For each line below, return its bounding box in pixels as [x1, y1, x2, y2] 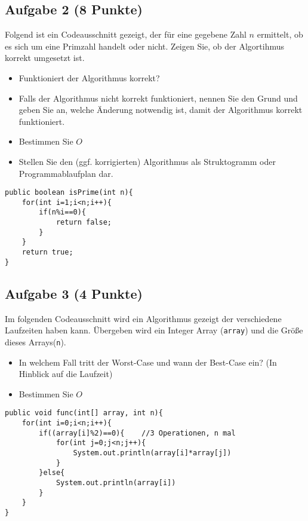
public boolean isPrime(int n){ [5, 188, 133, 197]
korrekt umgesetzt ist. [5, 51, 85, 64]
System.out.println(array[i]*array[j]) [73, 448, 232, 457]
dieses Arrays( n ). [5, 335, 66, 348]
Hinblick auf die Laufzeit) [19, 367, 113, 380]
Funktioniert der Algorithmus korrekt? [19, 71, 160, 84]
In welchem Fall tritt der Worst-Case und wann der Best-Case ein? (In [19, 355, 277, 368]
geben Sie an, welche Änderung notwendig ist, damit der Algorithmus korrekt [19, 103, 303, 116]
